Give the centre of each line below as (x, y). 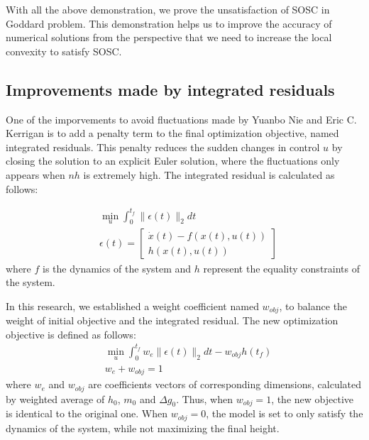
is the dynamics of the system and (117, 268)
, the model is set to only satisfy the (285, 413)
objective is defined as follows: (71, 334)
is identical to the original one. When (87, 413)
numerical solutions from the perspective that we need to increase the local (169, 37)
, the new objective (313, 398)
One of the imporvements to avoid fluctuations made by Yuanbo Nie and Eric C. (181, 119)
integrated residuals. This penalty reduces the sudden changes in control (163, 147)
